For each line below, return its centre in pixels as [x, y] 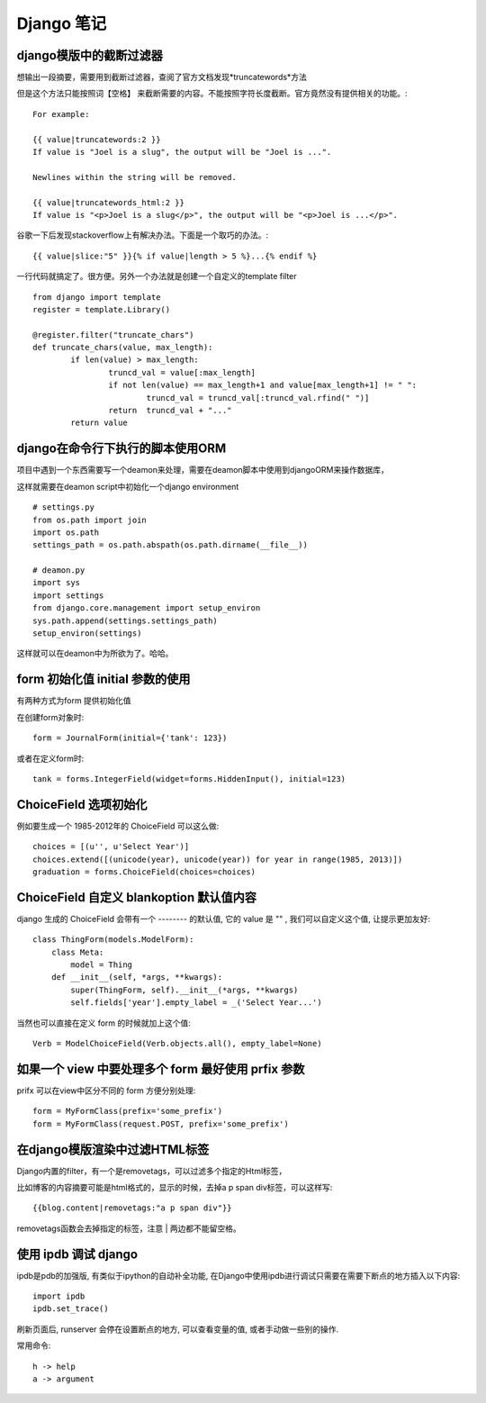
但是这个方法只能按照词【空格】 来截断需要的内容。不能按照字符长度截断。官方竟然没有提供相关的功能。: [212, 94]
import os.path [66, 532]
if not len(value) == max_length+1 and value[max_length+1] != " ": [263, 385]
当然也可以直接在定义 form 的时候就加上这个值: [103, 1023]
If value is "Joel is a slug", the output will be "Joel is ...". [182, 152]
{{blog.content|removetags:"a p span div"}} [133, 1208]
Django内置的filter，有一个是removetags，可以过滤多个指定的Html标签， [152, 1171]
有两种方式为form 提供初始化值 [74, 701]
